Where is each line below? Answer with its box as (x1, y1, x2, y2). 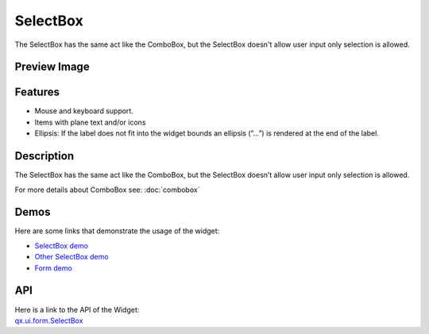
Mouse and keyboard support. (34, 106, 134, 116)
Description (14, 149, 75, 163)
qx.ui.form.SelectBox (14, 316, 83, 325)
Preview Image (14, 60, 91, 74)
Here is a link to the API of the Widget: (14, 305, 140, 314)
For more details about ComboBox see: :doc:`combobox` (14, 185, 200, 194)
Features (14, 86, 60, 99)
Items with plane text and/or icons (34, 117, 146, 127)
